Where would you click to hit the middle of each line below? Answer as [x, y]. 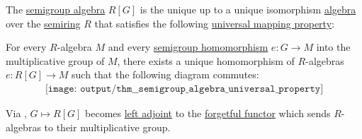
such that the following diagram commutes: [165, 74]
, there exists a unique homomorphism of [206, 60]
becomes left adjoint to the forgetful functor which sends [208, 113]
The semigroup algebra [56, 9]
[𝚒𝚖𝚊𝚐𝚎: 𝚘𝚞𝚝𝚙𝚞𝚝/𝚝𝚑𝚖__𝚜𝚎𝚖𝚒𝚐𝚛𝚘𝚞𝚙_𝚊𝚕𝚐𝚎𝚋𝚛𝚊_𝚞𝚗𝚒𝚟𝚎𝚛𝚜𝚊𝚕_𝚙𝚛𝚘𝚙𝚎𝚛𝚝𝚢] [184, 89]
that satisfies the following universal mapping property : [214, 23]
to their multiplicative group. [107, 127]
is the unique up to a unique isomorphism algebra [248, 9]
